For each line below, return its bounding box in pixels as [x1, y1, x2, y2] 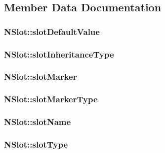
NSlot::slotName [4, 116, 71, 128]
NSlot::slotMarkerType [4, 93, 98, 105]
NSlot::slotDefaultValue [4, 25, 100, 37]
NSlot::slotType [4, 138, 68, 150]
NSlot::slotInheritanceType [4, 48, 114, 60]
